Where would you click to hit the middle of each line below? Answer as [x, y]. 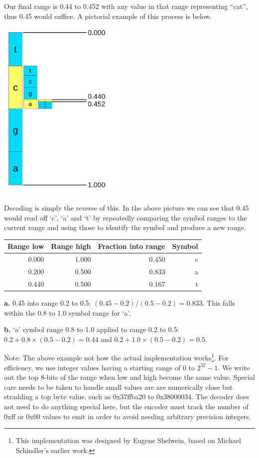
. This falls [219, 303]
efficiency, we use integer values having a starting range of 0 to [99, 367]
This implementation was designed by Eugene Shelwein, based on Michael [128, 440]
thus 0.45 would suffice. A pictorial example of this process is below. [108, 16]
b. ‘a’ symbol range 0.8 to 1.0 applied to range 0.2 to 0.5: [92, 329]
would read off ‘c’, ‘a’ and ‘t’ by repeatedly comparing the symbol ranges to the [126, 217]
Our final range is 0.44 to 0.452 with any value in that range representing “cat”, [126, 6]
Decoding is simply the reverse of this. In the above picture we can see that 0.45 [127, 208]
